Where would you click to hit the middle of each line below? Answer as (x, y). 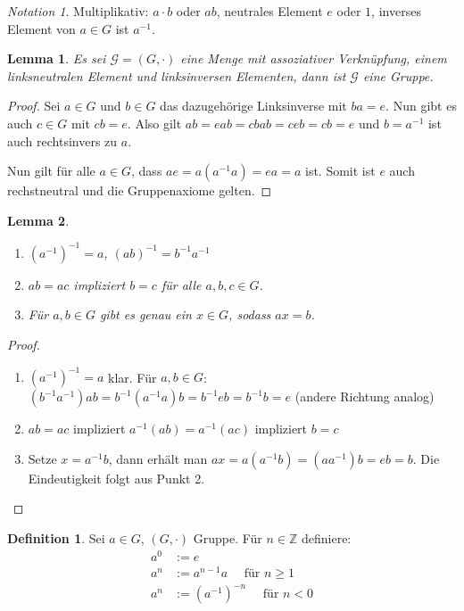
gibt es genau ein (145, 314)
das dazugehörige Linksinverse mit (253, 106)
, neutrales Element (269, 11)
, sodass (250, 314)
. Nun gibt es (421, 106)
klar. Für (133, 377)
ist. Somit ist (340, 171)
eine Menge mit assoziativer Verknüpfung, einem (314, 58)
